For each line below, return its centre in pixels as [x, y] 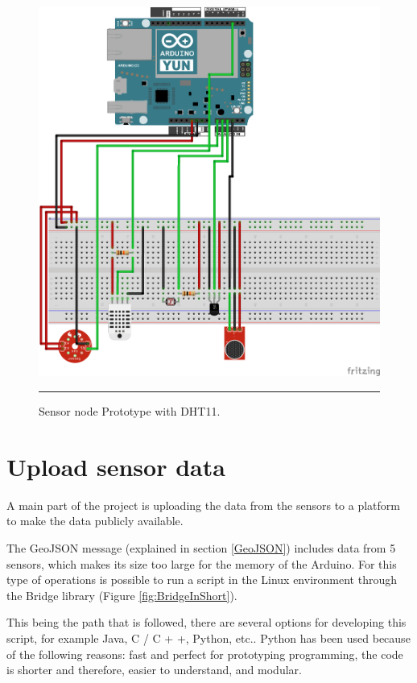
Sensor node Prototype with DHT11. [130, 411]
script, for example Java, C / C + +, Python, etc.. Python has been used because [208, 637]
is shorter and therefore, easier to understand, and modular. [154, 670]
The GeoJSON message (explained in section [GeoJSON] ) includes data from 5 [201, 547]
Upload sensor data [116, 466]
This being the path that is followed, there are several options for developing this [206, 622]
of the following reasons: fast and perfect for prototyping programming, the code [205, 654]
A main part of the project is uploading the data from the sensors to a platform [203, 505]
